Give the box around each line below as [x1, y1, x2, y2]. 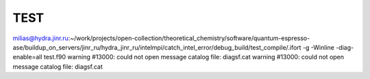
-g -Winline [302, 43, 335, 51]
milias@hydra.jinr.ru [12, 34, 69, 42]
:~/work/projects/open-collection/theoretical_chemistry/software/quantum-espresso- [68, 34, 310, 42]
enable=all [12, 53, 42, 61]
